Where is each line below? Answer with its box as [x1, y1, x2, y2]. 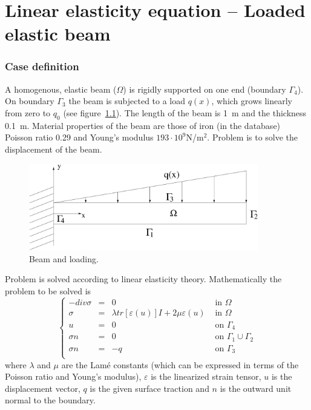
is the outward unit [220, 382, 292, 394]
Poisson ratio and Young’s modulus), [5, 370, 142, 383]
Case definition [5, 59, 79, 74]
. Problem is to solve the [207, 131, 298, 144]
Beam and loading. [29, 252, 99, 265]
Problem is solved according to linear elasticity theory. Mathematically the [5, 273, 282, 285]
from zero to [5, 106, 51, 119]
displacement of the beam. [5, 142, 102, 155]
